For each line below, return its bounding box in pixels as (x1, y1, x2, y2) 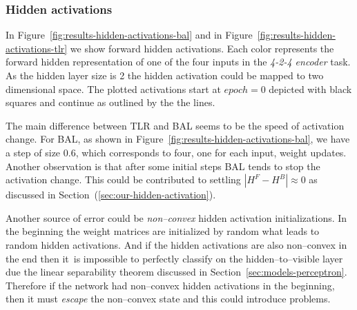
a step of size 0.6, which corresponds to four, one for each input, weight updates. (6, 145, 347, 159)
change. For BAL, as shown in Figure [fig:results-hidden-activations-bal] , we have (6, 132, 350, 146)
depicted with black (269, 81, 352, 96)
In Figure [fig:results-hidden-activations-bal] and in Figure (6, 28, 253, 42)
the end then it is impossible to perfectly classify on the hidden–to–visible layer (6, 251, 343, 265)
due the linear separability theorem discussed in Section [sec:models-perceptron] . (6, 265, 347, 279)
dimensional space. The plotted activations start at (6, 81, 221, 96)
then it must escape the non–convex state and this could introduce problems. (6, 291, 331, 306)
